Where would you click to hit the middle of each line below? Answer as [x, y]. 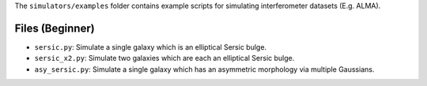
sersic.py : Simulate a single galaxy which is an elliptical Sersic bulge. [151, 47]
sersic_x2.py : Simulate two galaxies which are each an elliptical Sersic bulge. [164, 58]
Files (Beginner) [55, 28]
